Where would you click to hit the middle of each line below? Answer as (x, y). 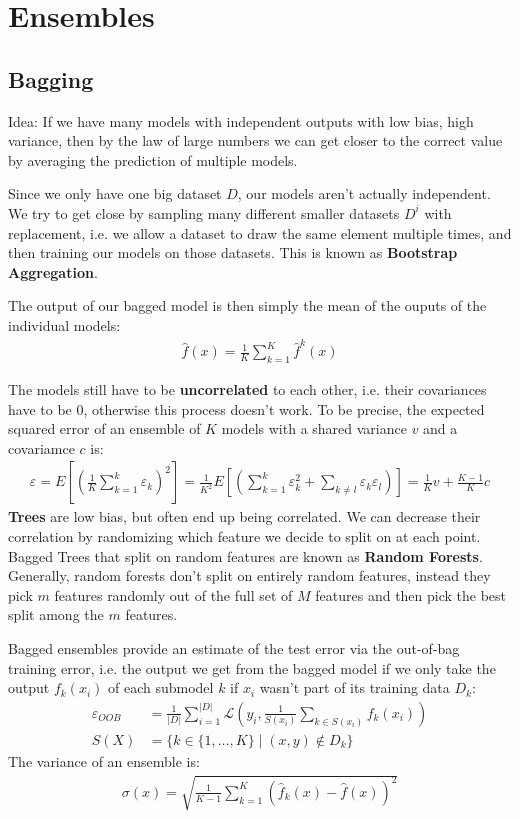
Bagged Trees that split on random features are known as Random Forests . (245, 555)
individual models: (64, 324)
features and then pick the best (411, 594)
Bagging (51, 78)
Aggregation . (53, 271)
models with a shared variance (314, 428)
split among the (56, 614)
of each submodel (160, 687)
